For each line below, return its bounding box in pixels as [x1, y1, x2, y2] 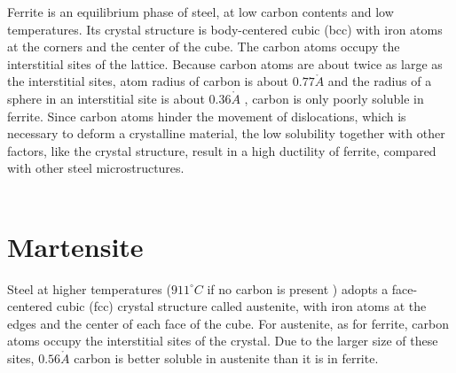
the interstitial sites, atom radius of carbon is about [7, 72, 289, 90]
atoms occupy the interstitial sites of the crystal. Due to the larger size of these [7, 331, 438, 350]
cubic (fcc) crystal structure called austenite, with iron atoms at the [56, 297, 427, 315]
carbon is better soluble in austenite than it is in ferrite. [74, 349, 379, 368]
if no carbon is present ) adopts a [207, 279, 389, 298]
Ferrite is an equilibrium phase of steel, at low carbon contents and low [7, 3, 394, 20]
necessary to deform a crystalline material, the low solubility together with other [7, 124, 445, 143]
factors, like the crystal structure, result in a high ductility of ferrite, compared [7, 141, 436, 159]
